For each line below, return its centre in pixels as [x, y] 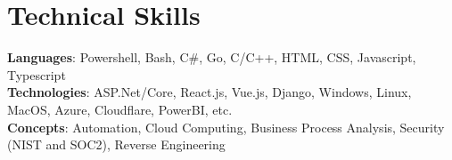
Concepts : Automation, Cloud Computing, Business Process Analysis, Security [226, 127]
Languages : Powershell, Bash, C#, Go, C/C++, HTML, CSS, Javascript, [212, 57]
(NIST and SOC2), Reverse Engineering [116, 144]
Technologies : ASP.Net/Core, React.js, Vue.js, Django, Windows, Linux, [210, 92]
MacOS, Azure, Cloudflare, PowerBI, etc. [120, 109]
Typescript [37, 74]
